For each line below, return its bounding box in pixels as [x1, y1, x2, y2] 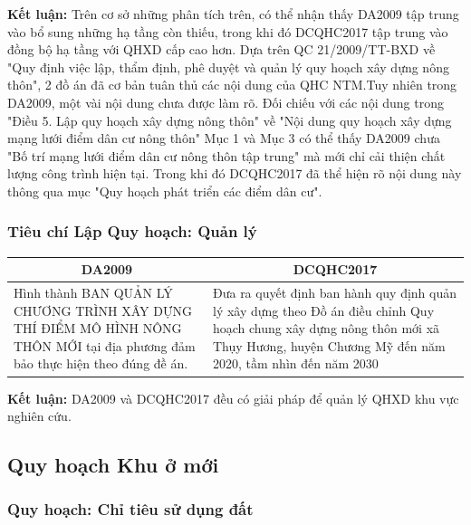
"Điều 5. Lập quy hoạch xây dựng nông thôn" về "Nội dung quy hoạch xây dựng [7, 110, 452, 129]
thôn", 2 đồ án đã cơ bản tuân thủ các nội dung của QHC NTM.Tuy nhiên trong [7, 75, 457, 94]
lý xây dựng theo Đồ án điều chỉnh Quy [212, 301, 435, 320]
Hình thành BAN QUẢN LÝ [14, 283, 173, 302]
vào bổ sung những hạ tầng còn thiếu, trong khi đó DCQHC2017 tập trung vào [7, 22, 448, 41]
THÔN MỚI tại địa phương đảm [14, 336, 196, 355]
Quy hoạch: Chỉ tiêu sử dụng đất [7, 498, 254, 520]
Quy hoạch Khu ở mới [7, 451, 219, 479]
